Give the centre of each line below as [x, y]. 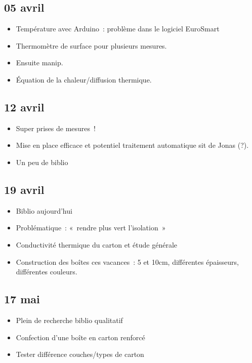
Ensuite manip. [39, 63]
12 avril [24, 107]
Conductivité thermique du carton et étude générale [97, 244]
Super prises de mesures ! [56, 128]
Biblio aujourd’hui [44, 210]
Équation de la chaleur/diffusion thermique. [84, 79]
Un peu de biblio [42, 162]
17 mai [22, 299]
